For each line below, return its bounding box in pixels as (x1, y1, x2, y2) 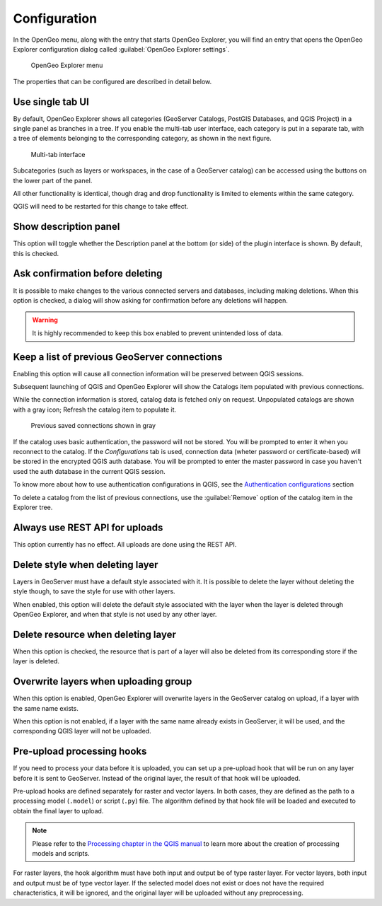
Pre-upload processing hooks (13, 745, 147, 757)
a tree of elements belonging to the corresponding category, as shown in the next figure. (13, 134, 272, 143)
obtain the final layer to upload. (13, 806, 104, 815)
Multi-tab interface (30, 150, 86, 158)
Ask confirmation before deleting (13, 267, 163, 279)
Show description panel (13, 221, 120, 233)
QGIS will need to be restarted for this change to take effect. (13, 202, 189, 211)
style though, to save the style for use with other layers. (13, 587, 176, 596)
